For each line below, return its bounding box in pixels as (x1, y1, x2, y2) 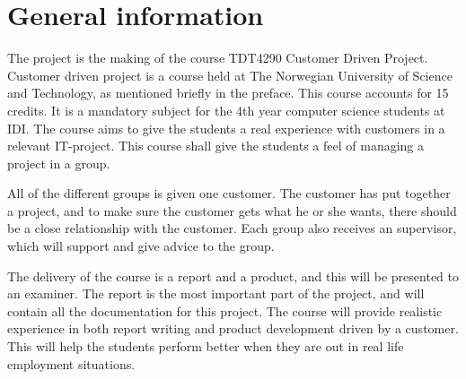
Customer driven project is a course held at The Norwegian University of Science (7, 65, 453, 84)
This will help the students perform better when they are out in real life (7, 337, 404, 356)
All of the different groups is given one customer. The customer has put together (7, 184, 451, 202)
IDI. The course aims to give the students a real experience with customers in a (7, 118, 445, 137)
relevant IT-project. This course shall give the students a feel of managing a (7, 136, 425, 155)
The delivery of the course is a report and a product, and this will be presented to (7, 266, 459, 285)
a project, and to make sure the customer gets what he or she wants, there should (7, 201, 457, 220)
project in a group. (7, 153, 110, 172)
